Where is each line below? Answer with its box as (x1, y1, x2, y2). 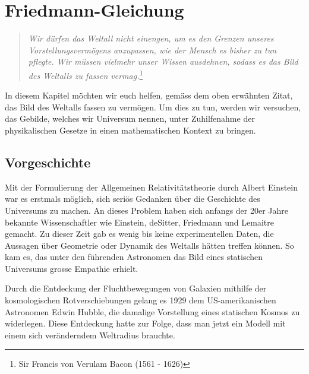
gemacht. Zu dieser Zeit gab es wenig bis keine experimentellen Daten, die (5, 227, 274, 240)
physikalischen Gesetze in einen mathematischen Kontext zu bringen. (5, 123, 256, 136)
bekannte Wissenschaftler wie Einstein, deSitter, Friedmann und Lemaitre (5, 215, 274, 228)
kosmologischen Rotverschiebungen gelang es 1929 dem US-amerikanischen (5, 294, 276, 306)
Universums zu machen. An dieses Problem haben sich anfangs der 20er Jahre (5, 204, 289, 216)
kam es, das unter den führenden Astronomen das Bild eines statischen (5, 251, 263, 263)
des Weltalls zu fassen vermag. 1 (28, 67, 143, 81)
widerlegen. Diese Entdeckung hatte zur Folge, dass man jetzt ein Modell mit (5, 317, 286, 329)
